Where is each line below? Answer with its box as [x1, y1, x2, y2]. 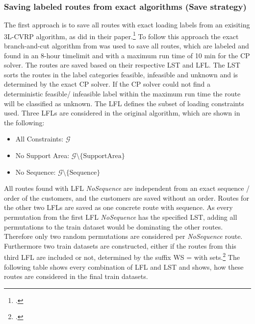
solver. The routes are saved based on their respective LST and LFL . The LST [4, 60, 240, 70]
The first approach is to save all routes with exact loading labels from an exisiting [4, 20, 250, 30]
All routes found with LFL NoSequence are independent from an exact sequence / [4, 183, 250, 193]
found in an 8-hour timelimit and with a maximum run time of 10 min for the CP [4, 50, 250, 60]
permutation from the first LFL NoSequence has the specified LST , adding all [4, 211, 237, 222]
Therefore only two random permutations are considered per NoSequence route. [4, 231, 243, 241]
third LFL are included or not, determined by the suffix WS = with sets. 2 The [4, 251, 240, 262]
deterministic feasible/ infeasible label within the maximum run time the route [4, 89, 241, 99]
